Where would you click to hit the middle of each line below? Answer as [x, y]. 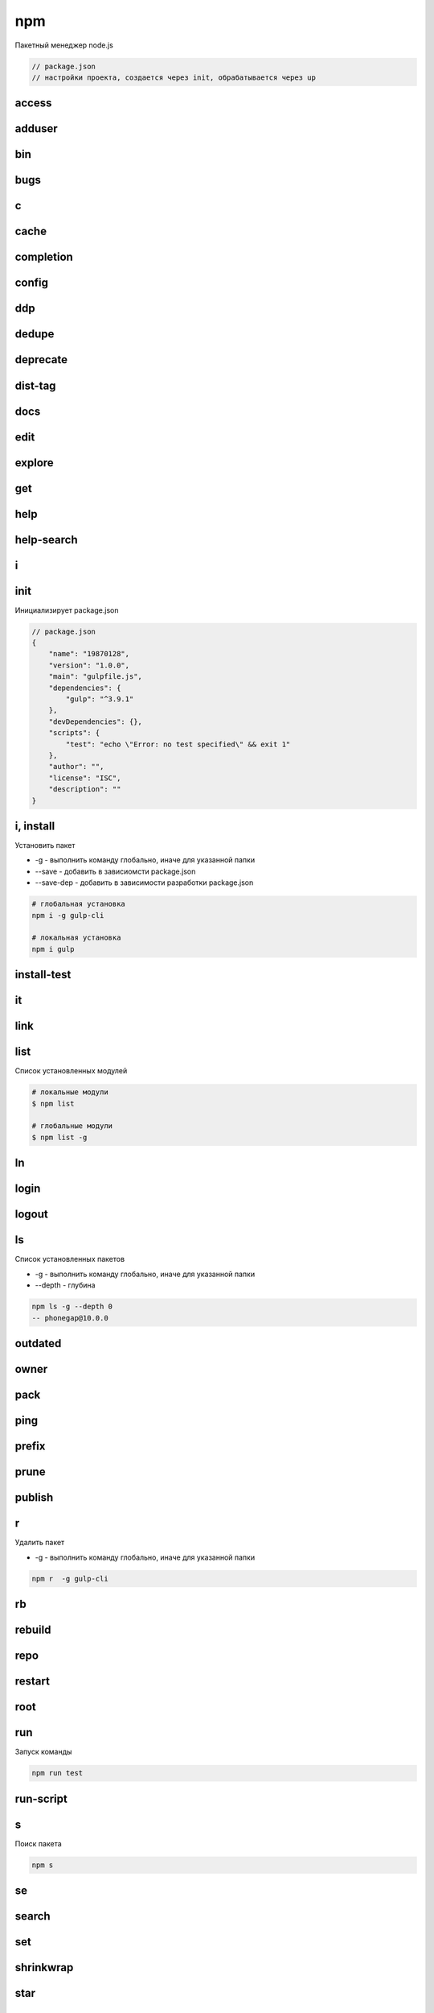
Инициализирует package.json [67, 610]
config [31, 283]
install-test [43, 975]
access [33, 103]
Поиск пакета [38, 1843]
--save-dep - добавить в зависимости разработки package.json [144, 882]
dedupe [35, 334]
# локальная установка [76, 938]
